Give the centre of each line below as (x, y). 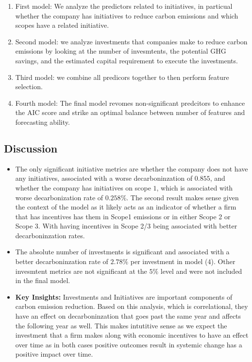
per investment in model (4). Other (183, 261)
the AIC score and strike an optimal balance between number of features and (130, 112)
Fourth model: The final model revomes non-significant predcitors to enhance (130, 103)
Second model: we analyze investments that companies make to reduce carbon (131, 41)
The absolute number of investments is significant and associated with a (122, 252)
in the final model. (43, 280)
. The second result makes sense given (183, 197)
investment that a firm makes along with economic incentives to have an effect (132, 335)
